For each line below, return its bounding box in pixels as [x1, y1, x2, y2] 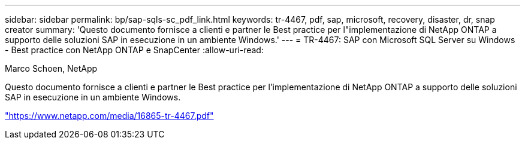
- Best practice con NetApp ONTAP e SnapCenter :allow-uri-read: [5, 45, 264, 55]
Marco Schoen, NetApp [5, 63, 98, 73]
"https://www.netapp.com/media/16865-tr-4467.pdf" [5, 111, 214, 121]
